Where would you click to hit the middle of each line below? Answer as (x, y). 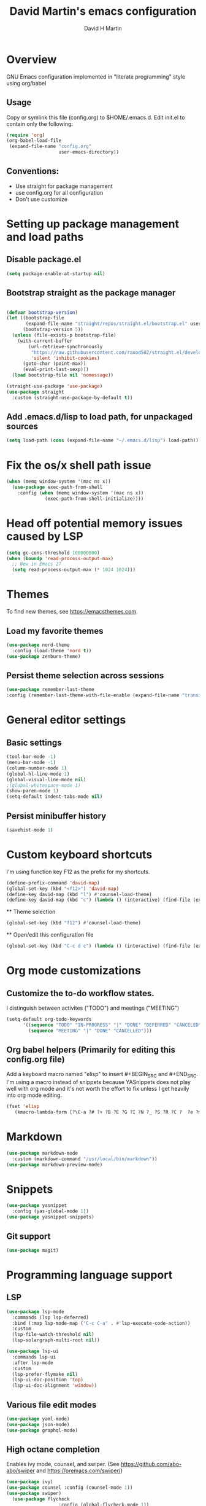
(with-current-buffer (45, 341)
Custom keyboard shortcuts (79, 854)
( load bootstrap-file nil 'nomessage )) (63, 375)
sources (22, 427)
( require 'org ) (26, 135)
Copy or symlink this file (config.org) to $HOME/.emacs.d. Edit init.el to (96, 117)
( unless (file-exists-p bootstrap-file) (64, 335)
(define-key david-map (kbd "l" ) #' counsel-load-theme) (79, 894)
